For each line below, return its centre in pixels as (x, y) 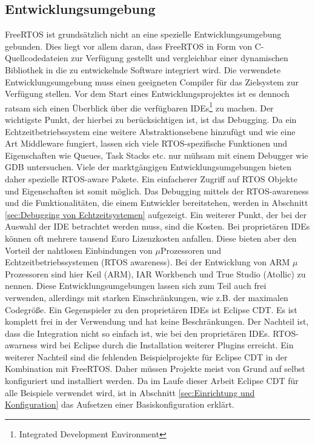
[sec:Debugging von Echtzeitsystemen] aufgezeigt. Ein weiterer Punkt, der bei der (156, 214)
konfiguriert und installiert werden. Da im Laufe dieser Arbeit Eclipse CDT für (152, 381)
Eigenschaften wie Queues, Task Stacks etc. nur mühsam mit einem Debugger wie (157, 155)
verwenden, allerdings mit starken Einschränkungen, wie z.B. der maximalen (147, 297)
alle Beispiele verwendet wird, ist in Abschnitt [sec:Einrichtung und (130, 392)
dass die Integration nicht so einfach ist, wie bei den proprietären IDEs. (138, 333)
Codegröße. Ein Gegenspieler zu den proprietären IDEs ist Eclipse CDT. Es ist (151, 309)
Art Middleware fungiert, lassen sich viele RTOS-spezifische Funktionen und (146, 143)
